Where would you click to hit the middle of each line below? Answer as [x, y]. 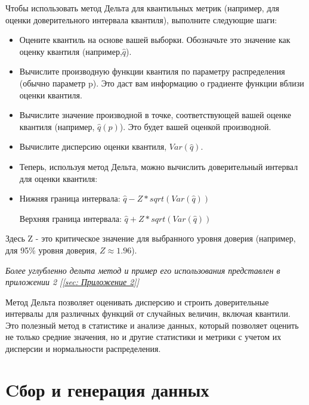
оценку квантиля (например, [71, 51]
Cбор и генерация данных [107, 389]
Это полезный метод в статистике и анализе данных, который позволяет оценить [152, 325]
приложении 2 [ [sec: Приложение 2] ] [72, 282]
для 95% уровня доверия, [51, 250]
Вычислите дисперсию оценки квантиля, [93, 146]
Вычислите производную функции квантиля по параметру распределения [152, 71]
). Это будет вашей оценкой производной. [195, 126]
